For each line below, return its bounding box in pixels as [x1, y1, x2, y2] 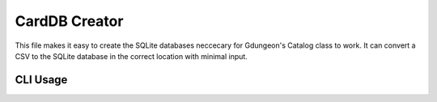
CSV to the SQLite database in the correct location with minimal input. [15, 51, 248, 61]
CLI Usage [15, 73, 68, 87]
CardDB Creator [15, 12, 124, 30]
